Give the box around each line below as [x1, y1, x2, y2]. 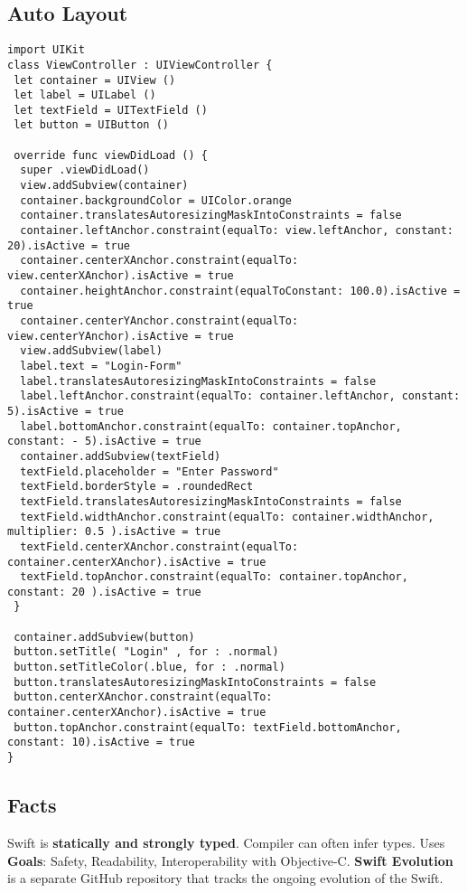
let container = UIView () [14, 73, 176, 87]
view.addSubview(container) [20, 179, 189, 193]
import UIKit [7, 43, 85, 57]
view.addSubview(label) [20, 344, 163, 358]
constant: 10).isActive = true [7, 736, 195, 749]
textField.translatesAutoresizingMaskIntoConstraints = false [20, 494, 402, 508]
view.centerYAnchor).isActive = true [7, 329, 234, 343]
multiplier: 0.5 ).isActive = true [7, 525, 221, 539]
